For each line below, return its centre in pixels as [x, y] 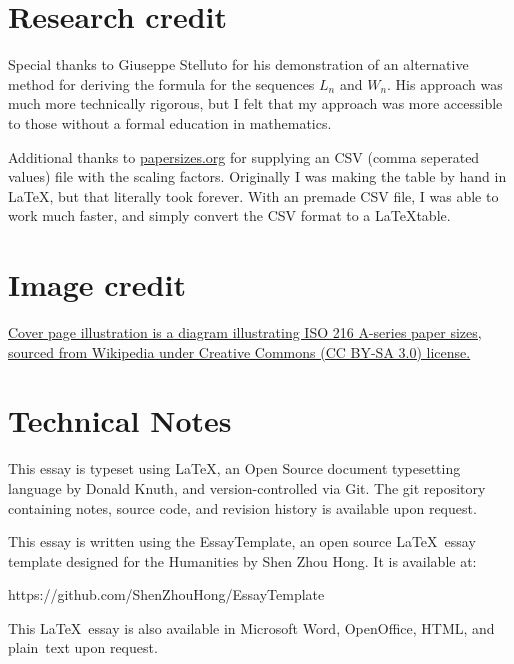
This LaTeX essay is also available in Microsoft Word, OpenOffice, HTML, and [251, 627]
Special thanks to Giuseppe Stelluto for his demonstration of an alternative [238, 64]
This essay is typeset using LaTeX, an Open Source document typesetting [234, 468]
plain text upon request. [83, 647]
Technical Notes [120, 420]
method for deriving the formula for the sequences [161, 83]
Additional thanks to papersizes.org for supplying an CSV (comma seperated [244, 156]
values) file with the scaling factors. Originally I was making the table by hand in [257, 176]
